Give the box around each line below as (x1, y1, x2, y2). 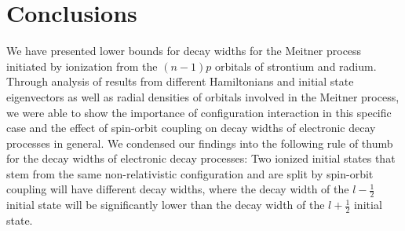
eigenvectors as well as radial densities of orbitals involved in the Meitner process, (6, 88, 400, 104)
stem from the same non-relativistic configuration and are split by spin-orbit (6, 165, 374, 181)
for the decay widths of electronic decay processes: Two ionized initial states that (6, 150, 396, 167)
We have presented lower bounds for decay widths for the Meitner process (6, 42, 362, 59)
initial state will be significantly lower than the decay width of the (6, 196, 325, 213)
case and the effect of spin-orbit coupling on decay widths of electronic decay (6, 119, 376, 136)
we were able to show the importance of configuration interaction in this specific (6, 104, 392, 120)
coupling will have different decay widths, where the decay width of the (6, 181, 349, 197)
